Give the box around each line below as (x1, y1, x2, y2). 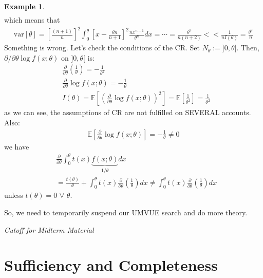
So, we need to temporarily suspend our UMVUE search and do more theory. (4, 207, 248, 218)
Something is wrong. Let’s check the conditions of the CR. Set (4, 42, 200, 53)
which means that (4, 14, 60, 25)
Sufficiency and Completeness (4, 254, 218, 275)
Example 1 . (4, 1, 45, 11)
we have (4, 141, 29, 152)
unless (4, 190, 23, 200)
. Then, (236, 42, 259, 53)
